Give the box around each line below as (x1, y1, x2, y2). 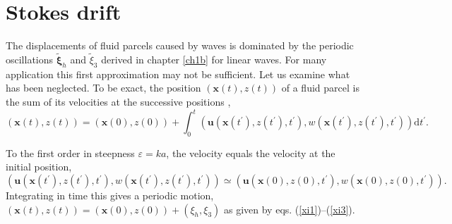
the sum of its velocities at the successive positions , (6, 94, 231, 108)
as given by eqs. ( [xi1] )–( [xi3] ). (223, 201, 355, 216)
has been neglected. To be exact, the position (6, 80, 201, 95)
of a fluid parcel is (281, 80, 359, 95)
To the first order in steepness (6, 145, 135, 160)
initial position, (6, 159, 72, 174)
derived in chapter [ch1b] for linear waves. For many (101, 51, 327, 66)
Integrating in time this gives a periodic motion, (6, 188, 214, 202)
